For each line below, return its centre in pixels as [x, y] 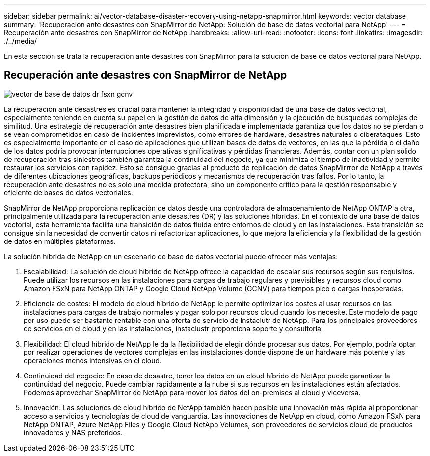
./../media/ [20, 41]
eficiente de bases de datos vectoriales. [68, 192]
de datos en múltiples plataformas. [60, 241]
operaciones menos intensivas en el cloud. [93, 360]
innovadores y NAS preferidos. [73, 432]
